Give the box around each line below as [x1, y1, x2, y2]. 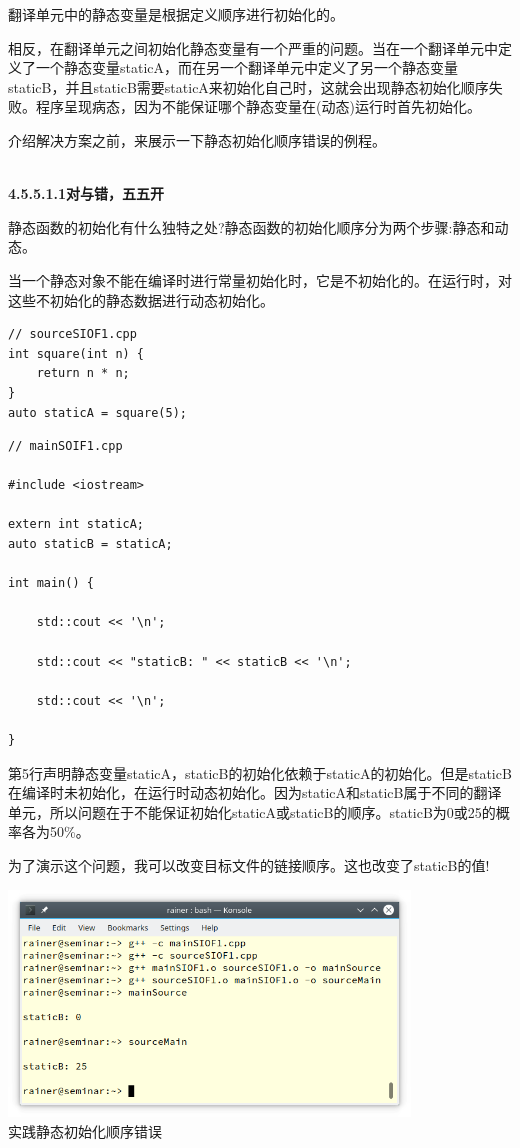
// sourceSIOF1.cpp [8, 327, 137, 342]
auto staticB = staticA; [8, 537, 173, 552]
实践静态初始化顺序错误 [8, 1120, 162, 1141]
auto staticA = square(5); [8, 405, 187, 420]
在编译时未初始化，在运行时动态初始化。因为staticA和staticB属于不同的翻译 [8, 782, 502, 803]
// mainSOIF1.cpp [8, 439, 123, 454]
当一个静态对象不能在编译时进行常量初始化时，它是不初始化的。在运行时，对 [8, 269, 512, 290]
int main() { [8, 576, 94, 591]
